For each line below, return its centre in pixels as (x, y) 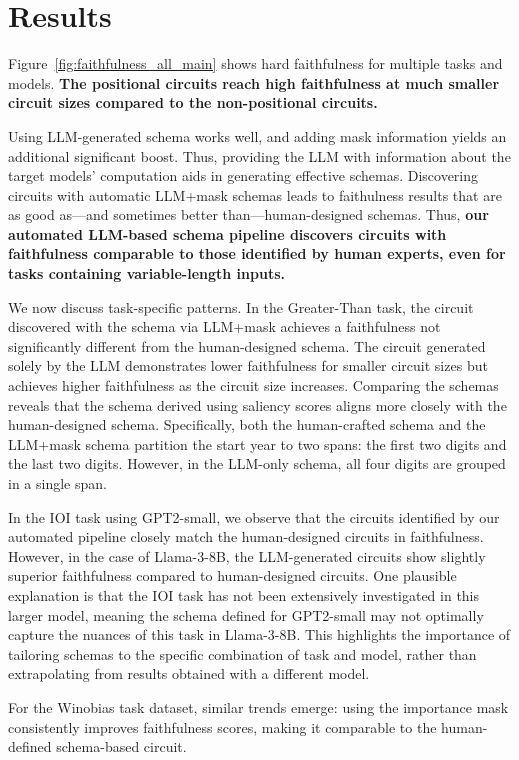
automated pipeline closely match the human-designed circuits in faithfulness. (246, 536)
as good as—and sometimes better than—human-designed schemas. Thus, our (248, 214)
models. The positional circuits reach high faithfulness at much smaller (254, 82)
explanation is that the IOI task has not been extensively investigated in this (244, 594)
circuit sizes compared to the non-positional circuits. (193, 102)
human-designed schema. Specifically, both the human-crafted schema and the (247, 424)
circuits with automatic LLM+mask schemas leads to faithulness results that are (255, 194)
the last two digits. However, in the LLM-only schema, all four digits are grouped (257, 463)
